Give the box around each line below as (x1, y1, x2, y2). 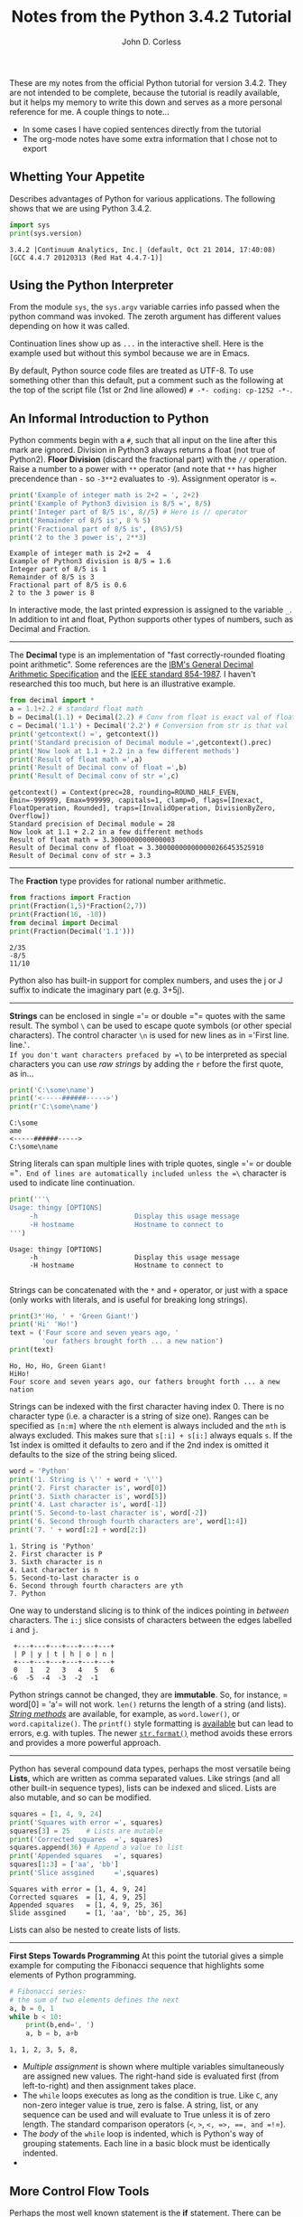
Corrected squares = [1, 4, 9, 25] (9, 1892, 147, 1901)
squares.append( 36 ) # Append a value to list (9, 1843, 183, 1853)
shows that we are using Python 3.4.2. (9, 203, 152, 213)
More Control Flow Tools (9, 2184, 150, 2199)
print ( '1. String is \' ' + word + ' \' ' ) (9, 1475, 164, 1484)
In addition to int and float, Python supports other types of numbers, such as (9, 614, 294, 625)
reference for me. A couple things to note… (9, 106, 170, 117)
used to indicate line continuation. (9, 1177, 135, 1188)
